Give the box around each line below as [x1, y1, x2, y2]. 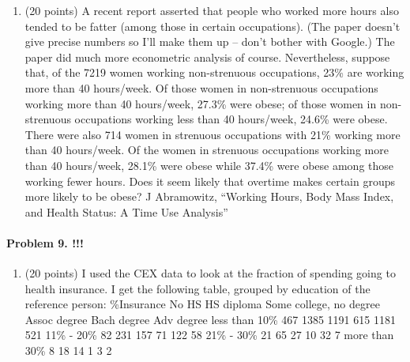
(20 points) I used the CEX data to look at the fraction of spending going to [24, 265, 396, 281]
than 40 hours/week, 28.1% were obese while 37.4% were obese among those [24, 156, 394, 173]
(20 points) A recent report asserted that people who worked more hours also [24, 2, 399, 18]
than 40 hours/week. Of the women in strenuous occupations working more [24, 141, 389, 158]
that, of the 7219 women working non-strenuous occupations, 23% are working [24, 64, 404, 81]
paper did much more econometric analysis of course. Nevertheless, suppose [24, 48, 390, 65]
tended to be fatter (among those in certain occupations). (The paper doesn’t [24, 17, 401, 34]
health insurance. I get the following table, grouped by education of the [24, 280, 371, 296]
